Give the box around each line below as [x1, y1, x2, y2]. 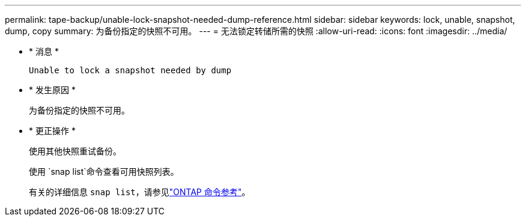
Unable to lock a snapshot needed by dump [29, 65, 232, 75]
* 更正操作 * [29, 126, 76, 136]
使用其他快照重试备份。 [29, 146, 121, 156]
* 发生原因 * [29, 85, 76, 95]
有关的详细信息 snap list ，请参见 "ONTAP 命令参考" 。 [29, 187, 250, 197]
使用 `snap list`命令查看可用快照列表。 [29, 166, 179, 177]
